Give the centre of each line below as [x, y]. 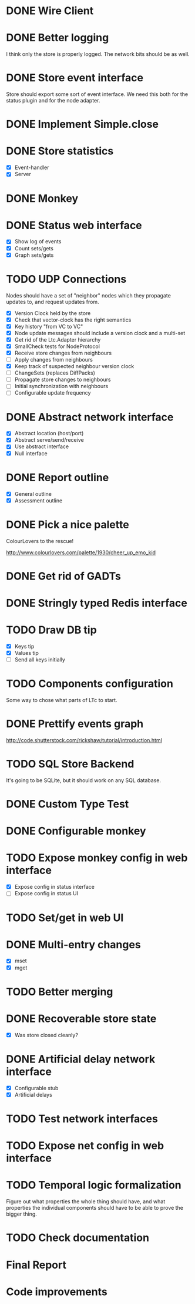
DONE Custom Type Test [68, 804]
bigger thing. [21, 1214]
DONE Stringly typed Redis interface [97, 603]
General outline [33, 494]
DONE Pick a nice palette [68, 524]
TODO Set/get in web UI [65, 918]
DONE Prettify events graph [75, 724]
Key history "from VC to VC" [49, 326]
